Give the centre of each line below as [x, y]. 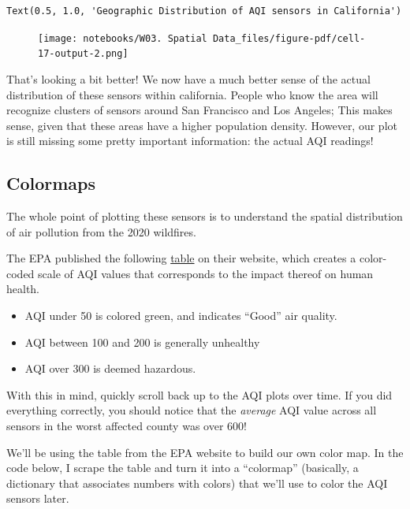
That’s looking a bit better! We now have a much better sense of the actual [188, 78]
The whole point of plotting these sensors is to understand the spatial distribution [205, 216]
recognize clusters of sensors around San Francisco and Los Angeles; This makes [199, 110]
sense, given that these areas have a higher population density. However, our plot [202, 125]
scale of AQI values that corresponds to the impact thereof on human [206, 273]
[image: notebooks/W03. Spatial [123, 38]
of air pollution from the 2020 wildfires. [101, 231]
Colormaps [51, 183]
